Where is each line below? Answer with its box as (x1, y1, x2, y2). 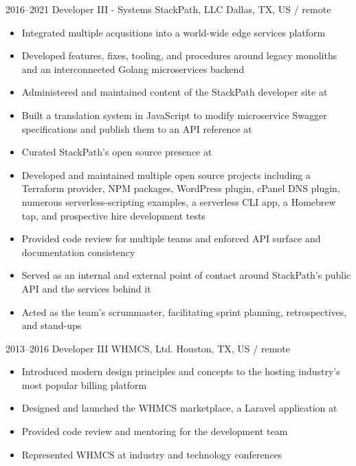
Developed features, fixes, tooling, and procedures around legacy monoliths (21, 48, 337, 63)
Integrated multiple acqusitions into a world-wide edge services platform (21, 25, 326, 39)
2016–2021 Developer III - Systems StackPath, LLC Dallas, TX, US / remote (5, 2, 331, 16)
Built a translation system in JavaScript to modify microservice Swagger (21, 107, 327, 122)
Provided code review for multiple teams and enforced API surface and (21, 231, 321, 246)
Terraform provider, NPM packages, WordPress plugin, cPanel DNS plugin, (21, 181, 340, 195)
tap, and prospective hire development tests (21, 208, 205, 222)
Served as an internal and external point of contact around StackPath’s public (21, 268, 351, 282)
